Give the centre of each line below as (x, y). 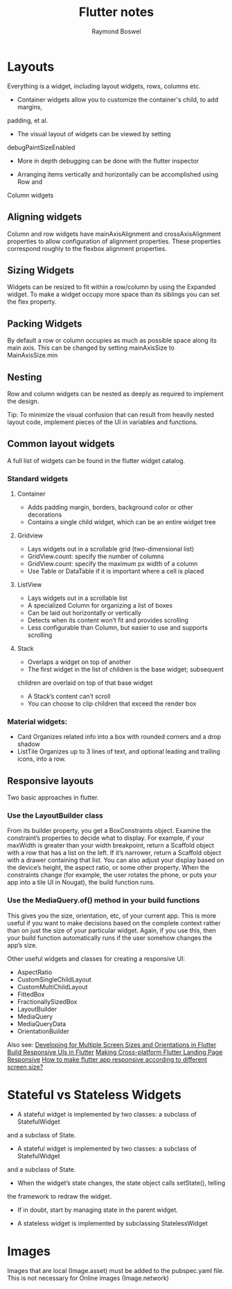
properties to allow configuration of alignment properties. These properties (114, 241)
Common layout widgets (61, 444)
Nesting (25, 377)
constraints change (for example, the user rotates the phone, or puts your (112, 875)
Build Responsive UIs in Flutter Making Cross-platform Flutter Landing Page (115, 1052)
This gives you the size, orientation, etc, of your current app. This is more (112, 916)
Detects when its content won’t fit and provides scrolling (108, 620)
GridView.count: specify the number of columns (96, 556)
